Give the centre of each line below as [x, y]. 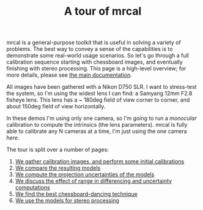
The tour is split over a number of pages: [57, 150]
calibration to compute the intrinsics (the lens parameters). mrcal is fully [97, 125]
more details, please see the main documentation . [69, 75]
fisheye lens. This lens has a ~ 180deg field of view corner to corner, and [98, 100]
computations [32, 187]
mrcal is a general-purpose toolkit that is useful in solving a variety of [94, 43]
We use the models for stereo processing [67, 201]
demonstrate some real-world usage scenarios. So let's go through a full [98, 56]
